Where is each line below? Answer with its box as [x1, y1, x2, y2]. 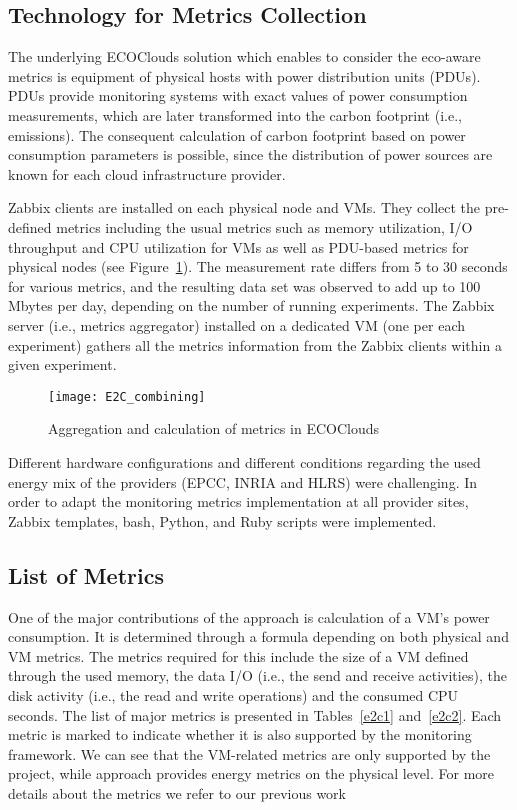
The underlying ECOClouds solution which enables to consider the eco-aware [8, 46, 481, 67]
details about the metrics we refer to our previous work [8, 782, 347, 803]
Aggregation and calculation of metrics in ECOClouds [48, 418, 380, 439]
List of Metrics [8, 559, 164, 590]
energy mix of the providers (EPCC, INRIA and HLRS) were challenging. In [8, 471, 478, 492]
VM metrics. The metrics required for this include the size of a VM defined [8, 645, 469, 666]
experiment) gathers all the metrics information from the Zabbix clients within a [8, 334, 502, 355]
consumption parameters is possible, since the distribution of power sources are [8, 144, 493, 165]
